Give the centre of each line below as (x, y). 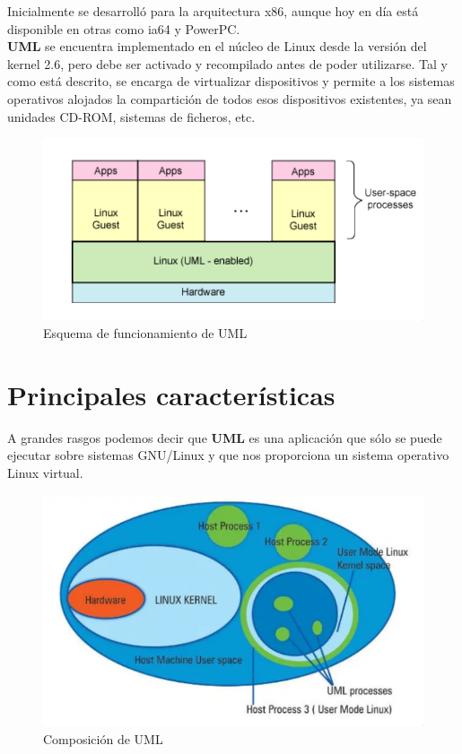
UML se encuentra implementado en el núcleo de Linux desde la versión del (217, 46)
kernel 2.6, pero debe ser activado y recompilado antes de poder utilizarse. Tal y (227, 63)
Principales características (171, 394)
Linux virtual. (45, 473)
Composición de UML (103, 738)
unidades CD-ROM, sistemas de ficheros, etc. (131, 116)
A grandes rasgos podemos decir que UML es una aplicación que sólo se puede (225, 437)
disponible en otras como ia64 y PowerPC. (124, 28)
